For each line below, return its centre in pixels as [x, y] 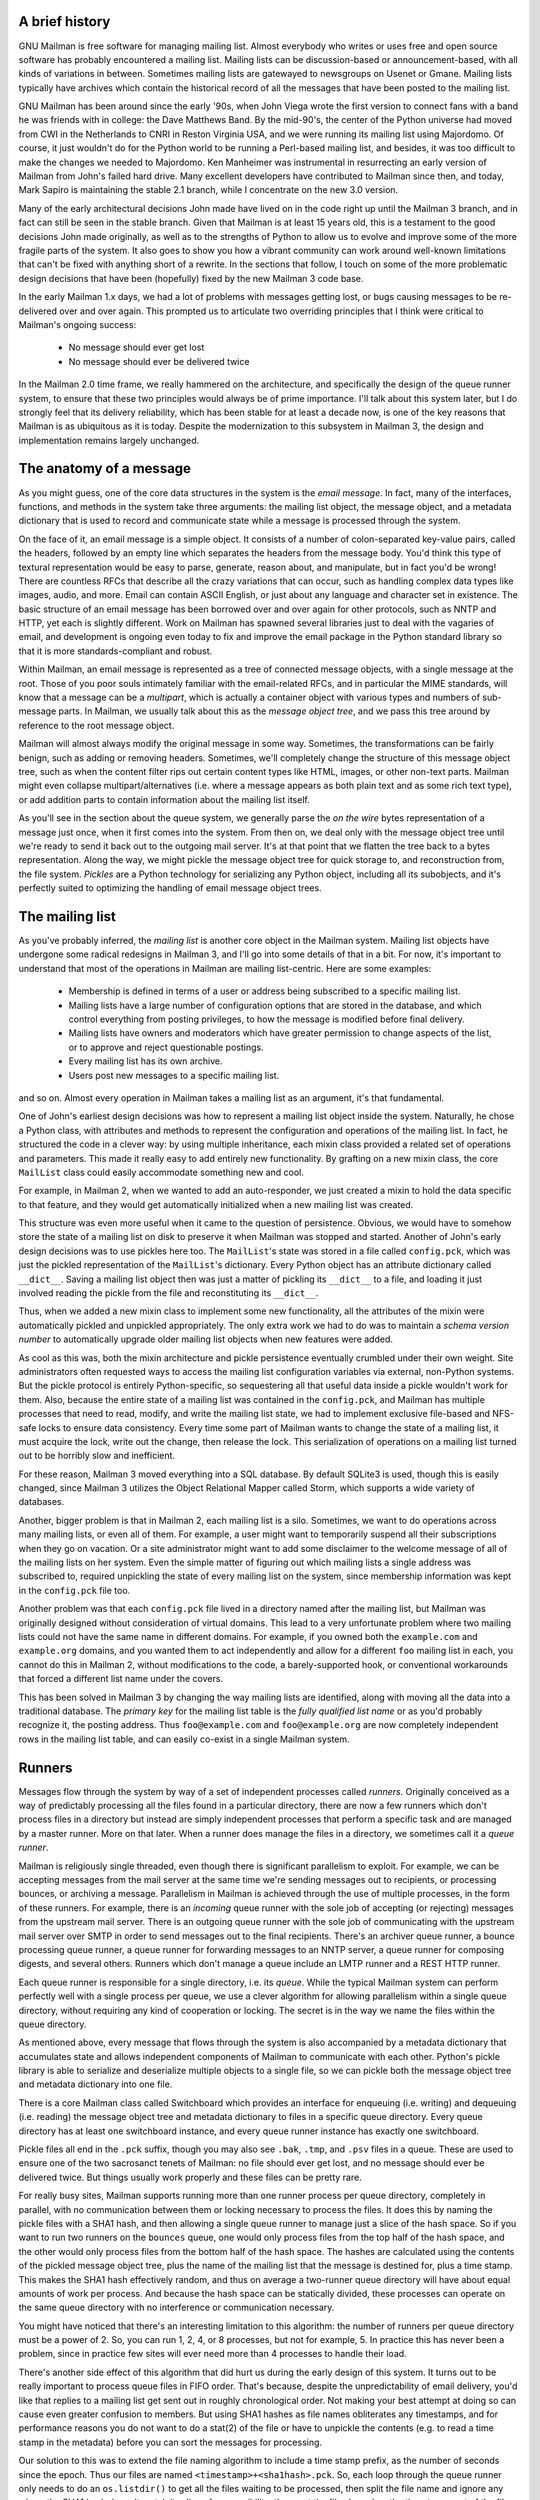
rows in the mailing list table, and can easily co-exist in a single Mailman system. [184, 1739]
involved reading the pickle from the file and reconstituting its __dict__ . [168, 1293]
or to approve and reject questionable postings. [166, 1047]
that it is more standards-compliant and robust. [115, 651]
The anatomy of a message [105, 468]
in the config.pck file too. [74, 1590]
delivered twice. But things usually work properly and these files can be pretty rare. [190, 2177]
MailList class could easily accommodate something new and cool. [161, 1172]
